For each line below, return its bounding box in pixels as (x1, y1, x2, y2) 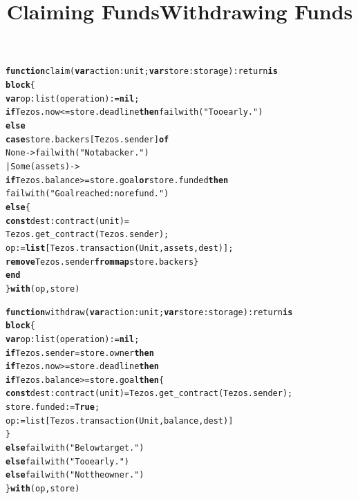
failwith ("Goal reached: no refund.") (6, 189, 169, 199)
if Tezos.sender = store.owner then (6, 348, 154, 358)
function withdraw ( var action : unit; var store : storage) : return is (6, 307, 293, 317)
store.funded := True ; (6, 402, 100, 413)
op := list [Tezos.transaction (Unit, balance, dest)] (6, 415, 234, 426)
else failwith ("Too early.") (6, 456, 129, 467)
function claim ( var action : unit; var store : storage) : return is (6, 66, 278, 77)
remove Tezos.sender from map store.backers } (6, 256, 199, 267)
